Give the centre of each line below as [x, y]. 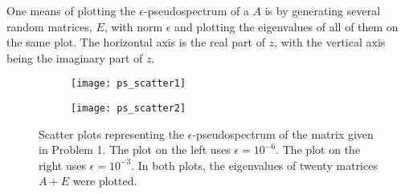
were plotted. [105, 181]
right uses [62, 165]
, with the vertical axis [330, 42]
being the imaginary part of [75, 57]
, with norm [133, 26]
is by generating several [323, 10]
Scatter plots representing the [112, 133]
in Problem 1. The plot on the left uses [135, 150]
